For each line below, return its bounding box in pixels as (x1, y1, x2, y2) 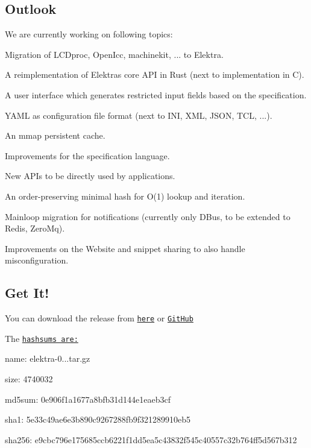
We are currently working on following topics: (5, 28, 173, 40)
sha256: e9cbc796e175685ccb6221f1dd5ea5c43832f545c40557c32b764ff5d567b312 (5, 433, 297, 446)
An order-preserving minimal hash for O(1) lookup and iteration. (5, 189, 245, 202)
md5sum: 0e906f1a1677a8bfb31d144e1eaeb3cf (5, 393, 171, 405)
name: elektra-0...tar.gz (5, 352, 90, 365)
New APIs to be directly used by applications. (5, 169, 175, 182)
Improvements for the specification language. (5, 149, 170, 162)
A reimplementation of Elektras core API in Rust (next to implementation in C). (5, 68, 304, 81)
